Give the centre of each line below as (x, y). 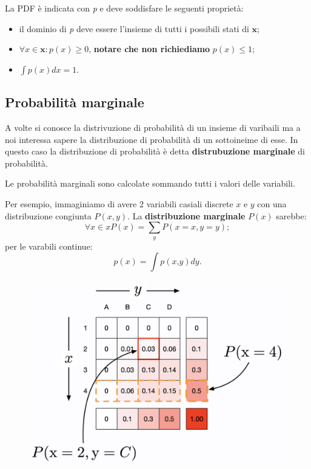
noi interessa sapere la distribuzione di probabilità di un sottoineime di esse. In (152, 139)
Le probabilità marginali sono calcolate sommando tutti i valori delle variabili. (150, 183)
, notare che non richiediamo (149, 49)
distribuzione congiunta (48, 215)
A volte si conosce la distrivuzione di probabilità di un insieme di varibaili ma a (153, 127)
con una (272, 203)
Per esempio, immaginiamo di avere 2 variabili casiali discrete (119, 203)
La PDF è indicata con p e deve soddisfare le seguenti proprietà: (124, 8)
